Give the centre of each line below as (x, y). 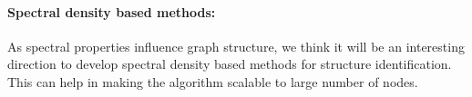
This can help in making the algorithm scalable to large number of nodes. (213, 81)
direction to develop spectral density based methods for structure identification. (230, 64)
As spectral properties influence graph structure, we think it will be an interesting (236, 46)
